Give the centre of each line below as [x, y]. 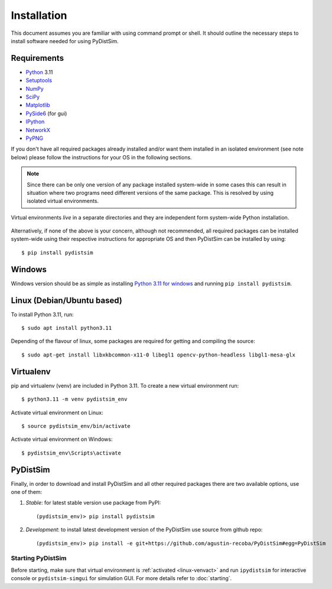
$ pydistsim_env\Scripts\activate [71, 453]
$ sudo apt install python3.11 [67, 328]
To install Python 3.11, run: [42, 314]
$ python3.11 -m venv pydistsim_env [74, 399]
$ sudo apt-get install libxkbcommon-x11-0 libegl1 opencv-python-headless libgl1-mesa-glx [158, 355]
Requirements [38, 58]
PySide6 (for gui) [46, 113]
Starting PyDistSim [39, 558]
